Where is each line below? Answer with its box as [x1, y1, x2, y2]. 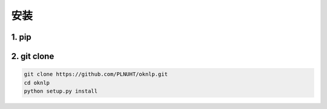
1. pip [11, 32, 31, 42]
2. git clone [11, 51, 54, 61]
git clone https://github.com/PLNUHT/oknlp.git [24, 71, 168, 78]
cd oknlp [24, 79, 50, 86]
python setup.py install [24, 87, 98, 95]
